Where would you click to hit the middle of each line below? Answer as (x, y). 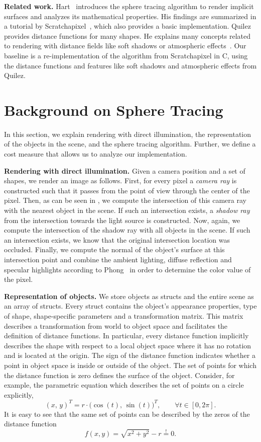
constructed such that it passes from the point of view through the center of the (127, 190)
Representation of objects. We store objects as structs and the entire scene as (129, 296)
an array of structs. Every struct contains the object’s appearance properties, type (130, 306)
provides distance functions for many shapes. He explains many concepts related (127, 35)
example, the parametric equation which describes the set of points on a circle (124, 385)
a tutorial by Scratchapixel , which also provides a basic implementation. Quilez (127, 26)
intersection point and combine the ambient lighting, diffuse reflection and (118, 259)
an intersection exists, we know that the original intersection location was (117, 239)
